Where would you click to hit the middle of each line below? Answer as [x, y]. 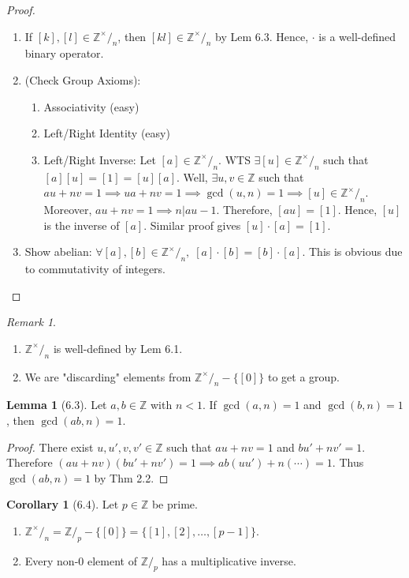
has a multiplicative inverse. [229, 560]
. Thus [348, 462]
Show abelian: [58, 251]
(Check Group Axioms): [83, 79]
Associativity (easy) [91, 106]
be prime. [175, 504]
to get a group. [303, 376]
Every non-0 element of [81, 560]
